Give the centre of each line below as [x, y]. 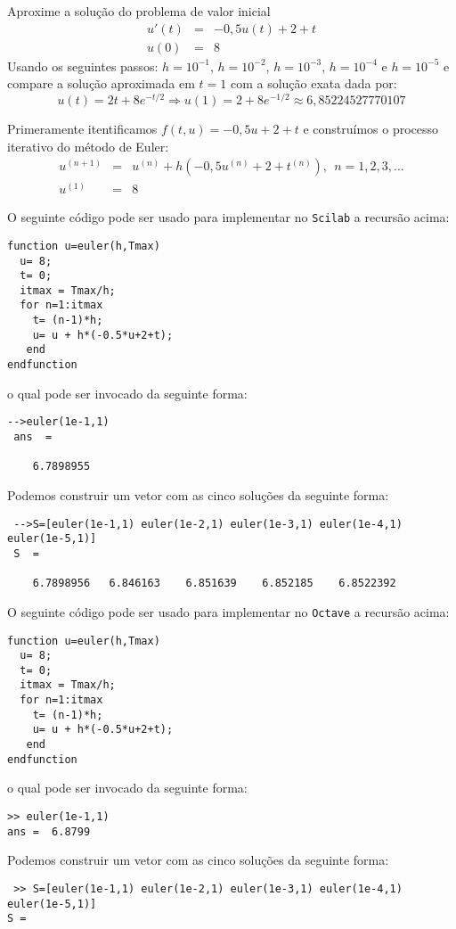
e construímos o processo [371, 128]
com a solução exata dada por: [313, 83]
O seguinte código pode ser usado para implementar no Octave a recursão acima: [228, 611]
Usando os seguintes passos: [83, 66]
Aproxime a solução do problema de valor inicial [139, 11]
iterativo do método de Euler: [88, 146]
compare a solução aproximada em [101, 83]
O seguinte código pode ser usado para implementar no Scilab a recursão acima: [228, 217]
